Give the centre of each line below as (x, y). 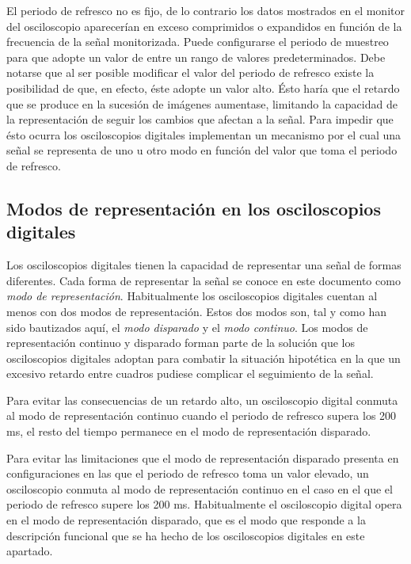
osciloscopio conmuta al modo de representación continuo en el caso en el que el (200, 488)
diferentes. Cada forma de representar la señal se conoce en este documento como (204, 280)
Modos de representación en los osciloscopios (194, 208)
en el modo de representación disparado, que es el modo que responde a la (186, 520)
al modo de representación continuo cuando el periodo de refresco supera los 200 (202, 415)
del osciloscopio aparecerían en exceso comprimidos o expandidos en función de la (204, 26)
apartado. (30, 551)
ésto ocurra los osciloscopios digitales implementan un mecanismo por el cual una (204, 134)
